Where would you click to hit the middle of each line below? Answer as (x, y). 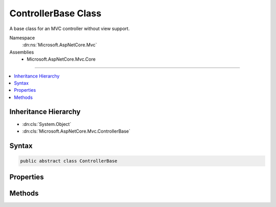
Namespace (22, 38)
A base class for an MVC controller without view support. (70, 29)
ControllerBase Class (55, 13)
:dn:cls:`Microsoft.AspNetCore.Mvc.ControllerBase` (76, 131)
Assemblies (22, 52)
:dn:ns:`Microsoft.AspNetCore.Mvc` (60, 45)
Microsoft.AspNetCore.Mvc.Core (61, 59)
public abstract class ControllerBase (69, 161)
